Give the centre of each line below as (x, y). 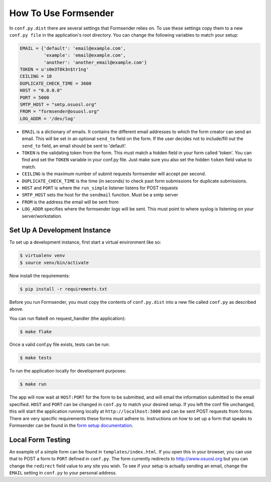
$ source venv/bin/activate (54, 263)
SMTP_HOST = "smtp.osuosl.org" (58, 105)
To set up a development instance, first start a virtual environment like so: (85, 242)
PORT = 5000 (35, 97)
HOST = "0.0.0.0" (41, 91)
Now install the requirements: (40, 276)
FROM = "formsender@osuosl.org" (60, 111)
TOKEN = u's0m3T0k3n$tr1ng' (54, 70)
